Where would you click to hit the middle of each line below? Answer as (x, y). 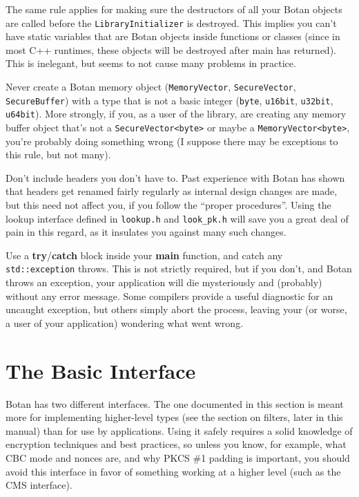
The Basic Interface (101, 370)
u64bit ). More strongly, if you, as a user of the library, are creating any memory (176, 114)
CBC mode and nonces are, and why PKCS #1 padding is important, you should (178, 458)
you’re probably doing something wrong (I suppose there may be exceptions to (172, 141)
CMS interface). (39, 485)
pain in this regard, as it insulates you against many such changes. (146, 232)
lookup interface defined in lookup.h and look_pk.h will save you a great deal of (177, 218)
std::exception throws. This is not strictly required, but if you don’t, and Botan (179, 269)
